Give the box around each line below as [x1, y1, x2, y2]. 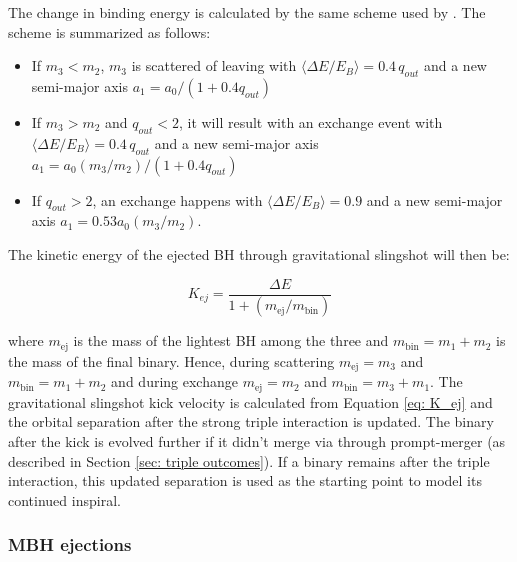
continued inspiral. [8, 489, 121, 510]
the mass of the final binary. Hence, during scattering [8, 350, 335, 371]
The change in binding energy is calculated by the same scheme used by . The [8, 2, 486, 22]
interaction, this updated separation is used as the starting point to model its [8, 470, 482, 491]
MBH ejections [8, 532, 132, 557]
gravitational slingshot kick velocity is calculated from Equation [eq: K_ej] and [8, 391, 493, 412]
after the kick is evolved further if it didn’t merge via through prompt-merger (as [8, 431, 506, 452]
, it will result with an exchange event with [178, 111, 443, 132]
